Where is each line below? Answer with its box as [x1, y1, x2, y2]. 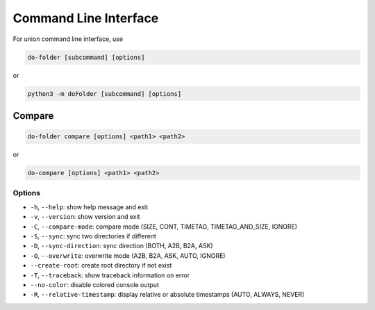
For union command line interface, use [12, 35, 124, 43]
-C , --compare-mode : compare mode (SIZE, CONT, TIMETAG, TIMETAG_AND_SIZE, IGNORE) [30, 222, 298, 231]
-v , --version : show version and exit [30, 213, 140, 221]
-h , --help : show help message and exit [30, 202, 149, 211]
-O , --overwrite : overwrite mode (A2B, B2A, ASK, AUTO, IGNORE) [30, 251, 226, 260]
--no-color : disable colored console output [30, 280, 160, 288]
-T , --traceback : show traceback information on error [30, 271, 190, 279]
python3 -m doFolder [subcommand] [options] [27, 90, 182, 97]
